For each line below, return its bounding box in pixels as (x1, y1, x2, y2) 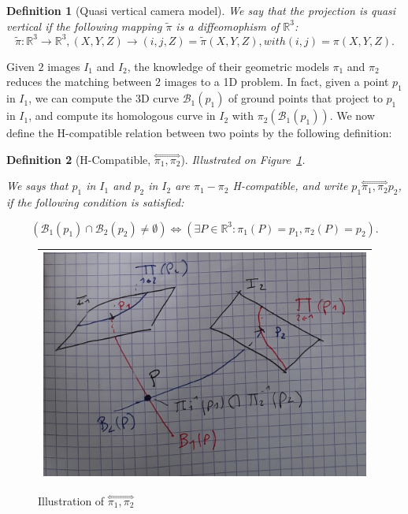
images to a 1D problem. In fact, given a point (164, 73, 389, 90)
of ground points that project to (228, 90, 383, 106)
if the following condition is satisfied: (6, 194, 184, 210)
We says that (6, 177, 69, 194)
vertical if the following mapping (6, 17, 162, 34)
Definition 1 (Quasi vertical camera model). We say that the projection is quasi (6, 2, 396, 18)
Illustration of (38, 492, 105, 508)
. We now (329, 107, 375, 124)
